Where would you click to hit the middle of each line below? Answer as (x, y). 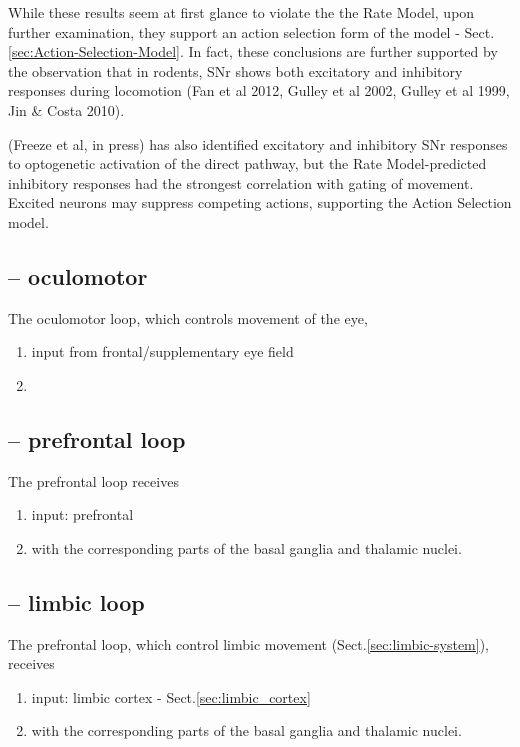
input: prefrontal (82, 514)
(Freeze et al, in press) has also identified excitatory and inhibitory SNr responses (258, 143)
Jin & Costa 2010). (66, 109)
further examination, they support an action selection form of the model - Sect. (251, 31)
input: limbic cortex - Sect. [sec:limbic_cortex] (171, 696)
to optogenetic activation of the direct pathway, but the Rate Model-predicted (247, 163)
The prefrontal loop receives (93, 480)
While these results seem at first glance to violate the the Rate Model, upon (241, 12)
